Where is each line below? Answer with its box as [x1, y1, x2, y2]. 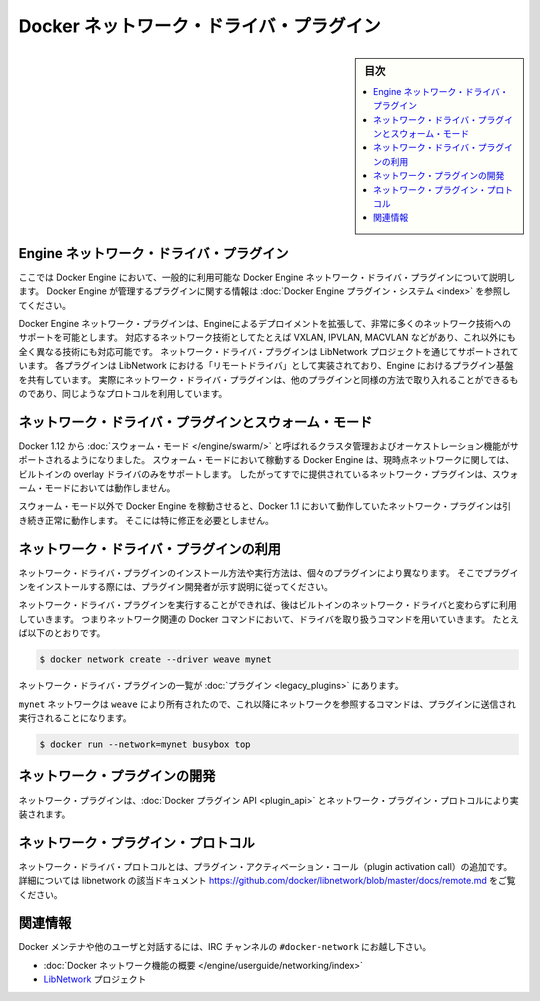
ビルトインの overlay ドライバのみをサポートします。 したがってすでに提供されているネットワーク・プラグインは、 [18, 468, 493, 480]
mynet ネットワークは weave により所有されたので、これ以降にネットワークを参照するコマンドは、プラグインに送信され [18, 698, 517, 710]
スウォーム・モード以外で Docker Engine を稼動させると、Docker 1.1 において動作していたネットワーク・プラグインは [18, 500, 503, 512]
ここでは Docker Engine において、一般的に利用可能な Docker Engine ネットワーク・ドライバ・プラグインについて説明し [18, 271, 516, 283]
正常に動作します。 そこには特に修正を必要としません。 [44, 514, 275, 526]
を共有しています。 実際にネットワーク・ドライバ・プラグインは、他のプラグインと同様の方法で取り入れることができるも [18, 373, 519, 385]
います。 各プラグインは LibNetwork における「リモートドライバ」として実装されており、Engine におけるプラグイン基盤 [18, 360, 514, 372]
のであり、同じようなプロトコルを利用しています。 [18, 387, 228, 399]
